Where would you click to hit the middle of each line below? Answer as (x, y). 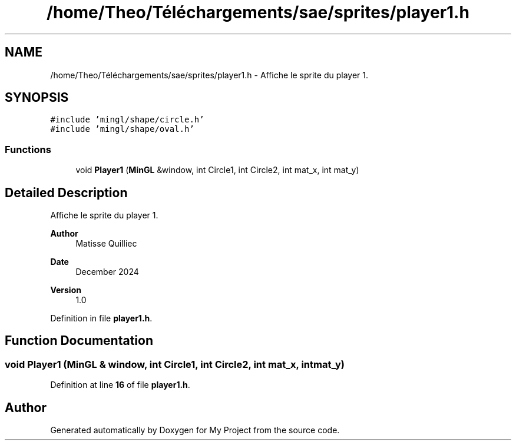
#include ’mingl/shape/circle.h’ (127, 120)
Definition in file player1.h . (101, 318)
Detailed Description (66, 192)
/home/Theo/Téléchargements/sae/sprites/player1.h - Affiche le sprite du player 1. (209, 75)
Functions (28, 149)
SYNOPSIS (37, 98)
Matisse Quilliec (106, 244)
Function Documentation (79, 341)
